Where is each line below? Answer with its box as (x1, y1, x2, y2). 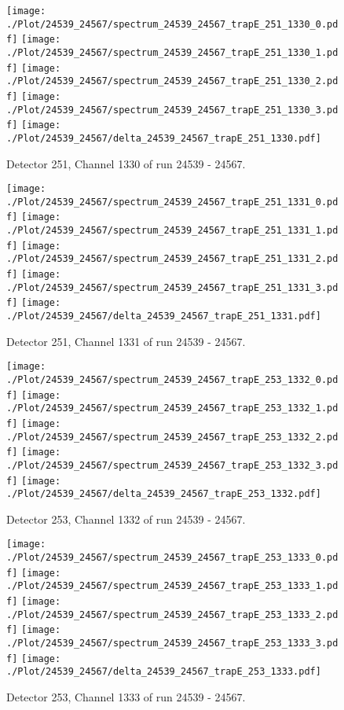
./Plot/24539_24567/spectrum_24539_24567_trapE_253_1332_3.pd (6, 459, 339, 471)
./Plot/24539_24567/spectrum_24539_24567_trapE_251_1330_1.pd (6, 46, 339, 58)
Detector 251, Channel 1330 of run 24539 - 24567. (6, 155, 246, 171)
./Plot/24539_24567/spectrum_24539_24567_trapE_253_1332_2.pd (6, 431, 339, 443)
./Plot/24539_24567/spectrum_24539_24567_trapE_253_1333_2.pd (6, 609, 339, 620)
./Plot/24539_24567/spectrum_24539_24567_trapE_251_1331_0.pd (6, 196, 339, 208)
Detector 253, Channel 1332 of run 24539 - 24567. (6, 510, 246, 527)
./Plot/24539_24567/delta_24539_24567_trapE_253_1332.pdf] (6, 488, 321, 500)
